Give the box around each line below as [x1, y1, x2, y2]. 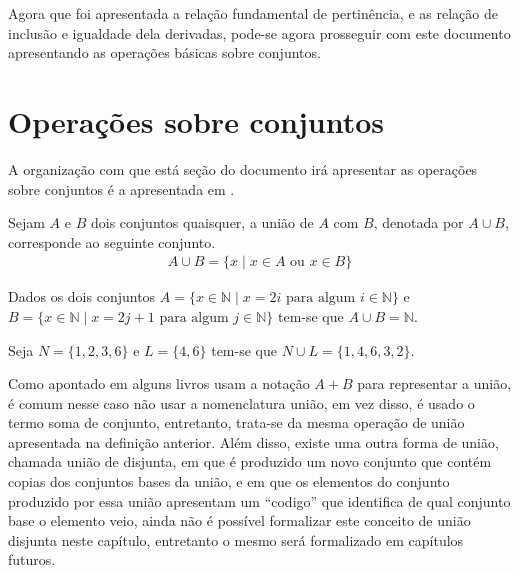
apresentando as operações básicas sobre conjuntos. [8, 42, 321, 63]
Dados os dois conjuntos [8, 286, 156, 307]
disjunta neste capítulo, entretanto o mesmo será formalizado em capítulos [8, 529, 464, 550]
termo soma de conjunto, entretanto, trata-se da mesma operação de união [8, 412, 465, 433]
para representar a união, [357, 373, 512, 394]
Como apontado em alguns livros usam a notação [8, 373, 310, 394]
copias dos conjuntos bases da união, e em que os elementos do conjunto [8, 471, 450, 492]
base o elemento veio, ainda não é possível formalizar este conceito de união [8, 510, 471, 531]
